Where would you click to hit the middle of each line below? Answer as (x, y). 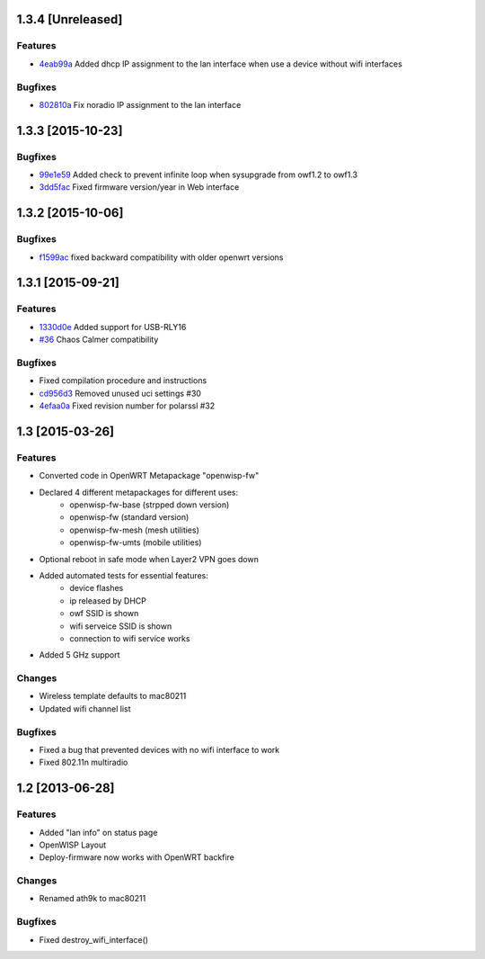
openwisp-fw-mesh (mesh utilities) (134, 530)
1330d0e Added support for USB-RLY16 (113, 327)
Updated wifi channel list (85, 708)
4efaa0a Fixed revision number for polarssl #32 (127, 406)
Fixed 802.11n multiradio (84, 762)
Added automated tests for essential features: (123, 575)
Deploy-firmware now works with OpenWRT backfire (137, 857)
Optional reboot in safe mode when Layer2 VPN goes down (149, 559)
